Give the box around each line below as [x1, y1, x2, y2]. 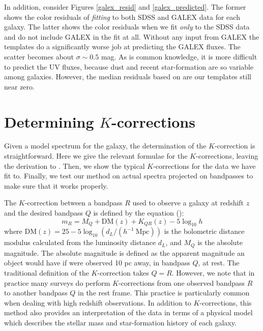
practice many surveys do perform [4, 277, 110, 288]
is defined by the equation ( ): [93, 207, 184, 218]
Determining [4, 111, 94, 132]
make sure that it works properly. [4, 180, 108, 191]
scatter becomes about [4, 51, 74, 62]
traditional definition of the [4, 267, 89, 278]
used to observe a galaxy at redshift [132, 197, 244, 208]
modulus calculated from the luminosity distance [4, 237, 156, 248]
